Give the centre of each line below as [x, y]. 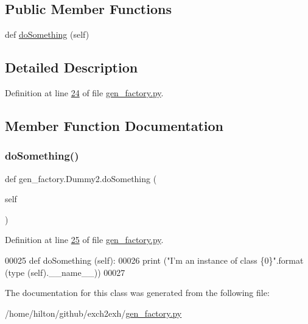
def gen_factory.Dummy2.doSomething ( [81, 178]
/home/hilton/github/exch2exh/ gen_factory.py [93, 313]
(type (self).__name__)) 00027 [65, 272]
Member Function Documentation [114, 125]
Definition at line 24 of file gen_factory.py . [84, 93]
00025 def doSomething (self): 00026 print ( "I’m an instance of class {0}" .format [154, 260]
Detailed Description [72, 67]
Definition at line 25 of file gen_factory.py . [84, 240]
